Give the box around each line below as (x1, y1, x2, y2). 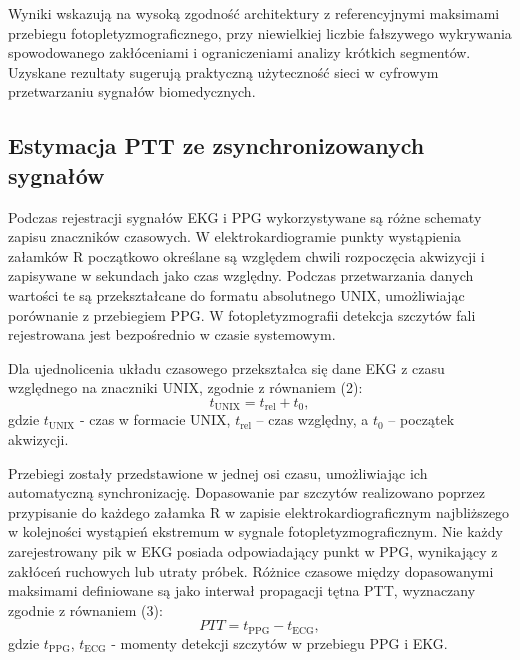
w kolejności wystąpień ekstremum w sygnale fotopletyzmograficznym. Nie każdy (8, 521, 504, 542)
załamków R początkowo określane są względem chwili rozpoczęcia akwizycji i (8, 245, 485, 266)
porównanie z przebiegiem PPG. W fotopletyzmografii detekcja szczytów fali (8, 304, 476, 325)
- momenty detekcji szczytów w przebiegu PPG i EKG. (111, 632, 448, 653)
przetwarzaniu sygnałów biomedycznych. (8, 81, 256, 102)
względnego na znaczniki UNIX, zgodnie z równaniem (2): (8, 377, 363, 398)
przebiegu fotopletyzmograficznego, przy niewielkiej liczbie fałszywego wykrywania (8, 22, 512, 43)
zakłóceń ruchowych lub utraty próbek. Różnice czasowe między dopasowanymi (8, 560, 494, 581)
